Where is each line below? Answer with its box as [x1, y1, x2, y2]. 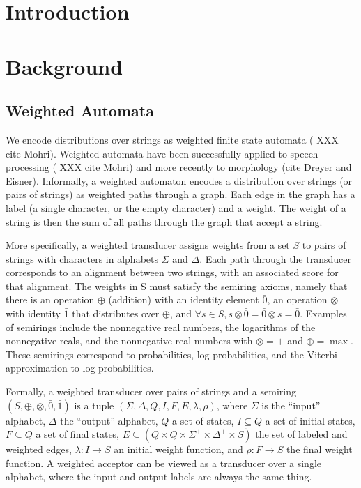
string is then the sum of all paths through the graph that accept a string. [6, 214, 323, 229]
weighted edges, [6, 442, 72, 457]
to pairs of [302, 238, 346, 252]
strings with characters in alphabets [6, 251, 158, 266]
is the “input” [261, 397, 321, 412]
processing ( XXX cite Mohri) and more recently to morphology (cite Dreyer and [6, 160, 352, 174]
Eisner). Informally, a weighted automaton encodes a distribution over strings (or [6, 173, 353, 188]
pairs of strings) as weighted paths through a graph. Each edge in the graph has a [6, 187, 355, 201]
